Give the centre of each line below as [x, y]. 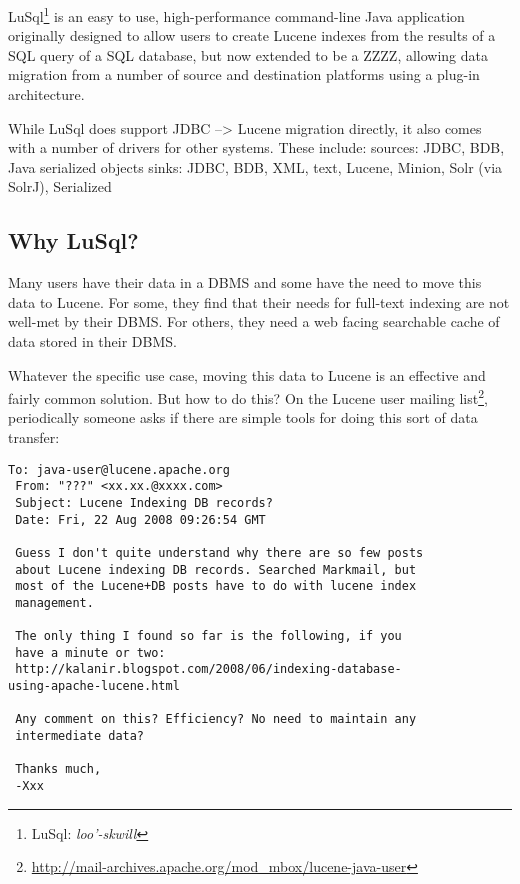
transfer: [34, 437]
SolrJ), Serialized [60, 186]
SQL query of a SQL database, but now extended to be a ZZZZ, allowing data [248, 54]
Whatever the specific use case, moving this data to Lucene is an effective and [247, 374]
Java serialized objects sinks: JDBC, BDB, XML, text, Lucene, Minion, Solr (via [255, 166]
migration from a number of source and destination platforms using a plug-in [244, 74]
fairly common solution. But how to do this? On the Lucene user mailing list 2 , [248, 396]
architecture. [46, 94]
